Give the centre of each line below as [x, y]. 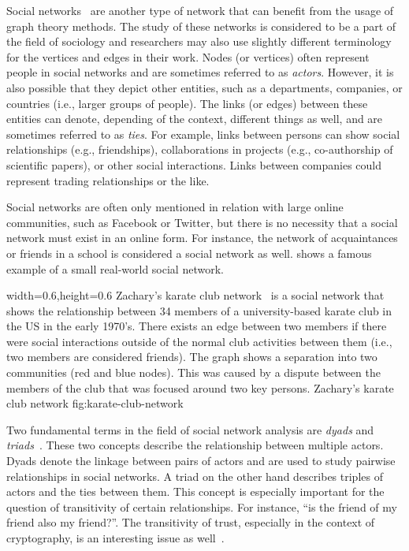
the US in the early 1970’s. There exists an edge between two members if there [197, 326]
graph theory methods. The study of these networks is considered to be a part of [201, 26]
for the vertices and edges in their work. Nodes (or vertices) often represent [188, 56]
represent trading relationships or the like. [108, 180]
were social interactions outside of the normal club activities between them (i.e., [199, 341]
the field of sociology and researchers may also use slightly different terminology [199, 41]
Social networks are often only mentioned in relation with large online [175, 207]
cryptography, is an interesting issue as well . [115, 538]
